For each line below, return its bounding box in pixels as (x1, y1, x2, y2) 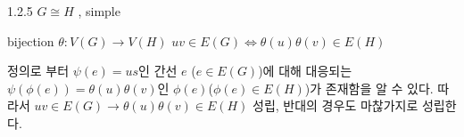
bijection (7, 31, 54, 50)
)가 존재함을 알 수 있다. (304, 78, 434, 97)
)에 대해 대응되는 (258, 61, 352, 80)
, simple (78, 2, 120, 20)
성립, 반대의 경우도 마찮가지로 (253, 96, 418, 115)
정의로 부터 (7, 61, 70, 80)
